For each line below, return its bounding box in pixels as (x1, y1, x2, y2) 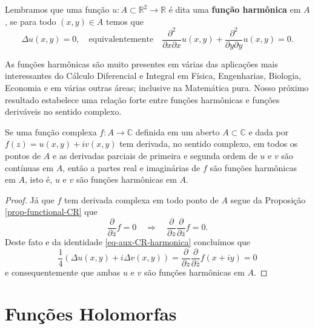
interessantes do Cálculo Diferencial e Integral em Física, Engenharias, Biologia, (5, 69, 301, 82)
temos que (106, 15, 144, 27)
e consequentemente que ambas (5, 265, 121, 278)
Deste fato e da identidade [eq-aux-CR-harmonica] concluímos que (5, 235, 251, 248)
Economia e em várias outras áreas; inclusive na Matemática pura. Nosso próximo (5, 81, 309, 93)
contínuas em (5, 161, 54, 174)
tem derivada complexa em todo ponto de (64, 193, 219, 206)
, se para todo (5, 15, 56, 27)
